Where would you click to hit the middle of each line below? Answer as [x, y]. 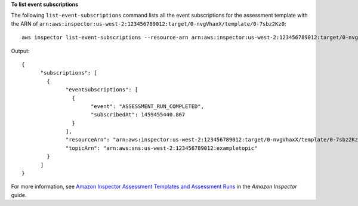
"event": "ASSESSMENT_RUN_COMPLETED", [147, 106]
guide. [19, 195]
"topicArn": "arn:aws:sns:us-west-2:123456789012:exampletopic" [162, 148]
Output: [20, 51]
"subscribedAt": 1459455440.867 [138, 115]
